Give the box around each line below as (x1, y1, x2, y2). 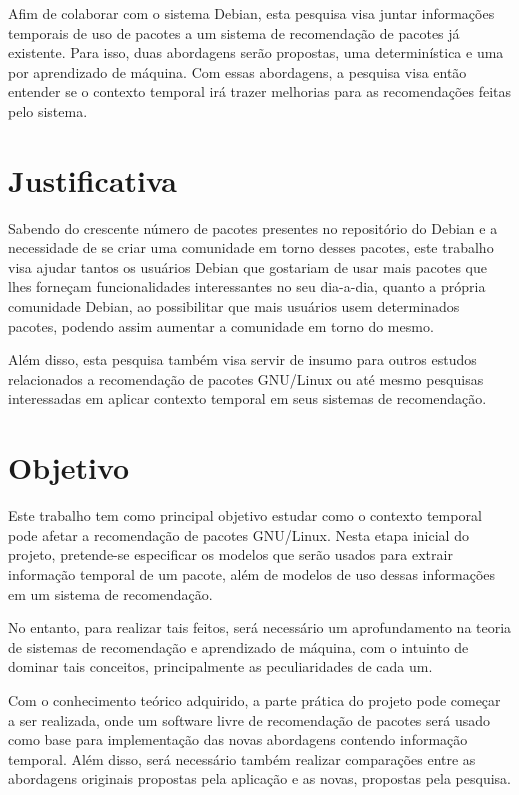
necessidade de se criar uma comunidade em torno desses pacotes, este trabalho (8, 237, 494, 258)
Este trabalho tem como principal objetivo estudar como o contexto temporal (8, 505, 482, 526)
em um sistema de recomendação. (8, 583, 213, 604)
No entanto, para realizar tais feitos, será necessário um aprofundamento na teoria (8, 617, 512, 638)
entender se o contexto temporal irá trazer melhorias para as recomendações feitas (8, 81, 512, 102)
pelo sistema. (8, 100, 88, 121)
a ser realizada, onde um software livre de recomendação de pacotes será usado (8, 709, 490, 730)
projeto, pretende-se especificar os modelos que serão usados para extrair (8, 544, 453, 565)
